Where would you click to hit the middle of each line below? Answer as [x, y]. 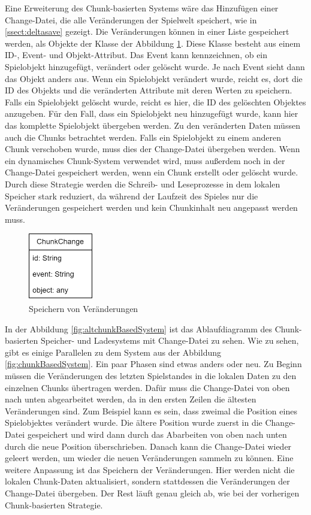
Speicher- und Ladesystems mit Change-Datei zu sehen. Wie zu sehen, [170, 340]
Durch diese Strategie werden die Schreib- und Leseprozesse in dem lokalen [143, 184]
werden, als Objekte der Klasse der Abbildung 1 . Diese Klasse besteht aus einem [153, 43]
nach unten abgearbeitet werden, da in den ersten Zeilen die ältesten [131, 399]
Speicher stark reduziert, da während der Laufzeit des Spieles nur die [132, 196]
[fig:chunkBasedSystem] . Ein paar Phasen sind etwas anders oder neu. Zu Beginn [153, 364]
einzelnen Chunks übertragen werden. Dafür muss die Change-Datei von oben [147, 387]
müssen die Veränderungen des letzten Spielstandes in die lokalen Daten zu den [151, 375]
